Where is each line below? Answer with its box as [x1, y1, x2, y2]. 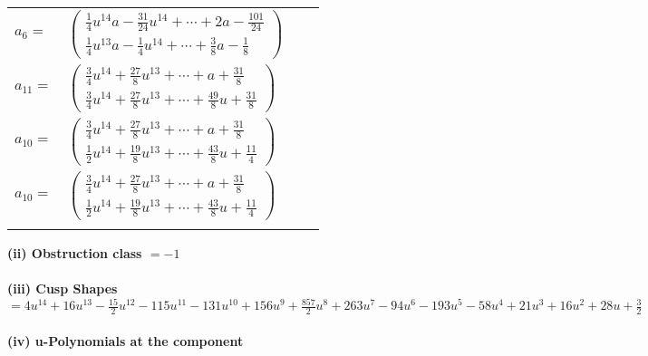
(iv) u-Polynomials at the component [7, 331, 244, 350]
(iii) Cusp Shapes [7, 279, 118, 297]
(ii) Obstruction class [7, 243, 142, 262]
